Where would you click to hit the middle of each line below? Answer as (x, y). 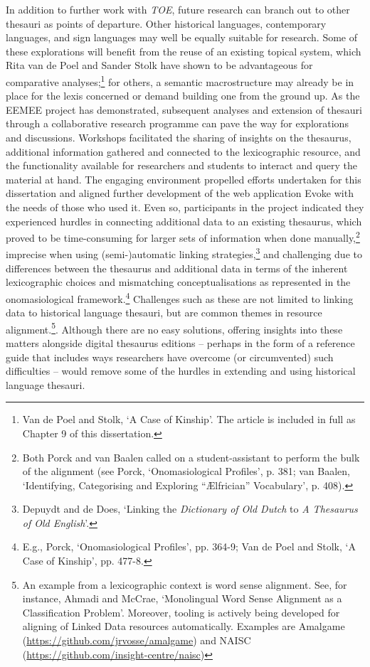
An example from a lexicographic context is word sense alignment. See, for (185, 584)
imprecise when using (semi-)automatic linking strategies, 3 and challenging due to (184, 253)
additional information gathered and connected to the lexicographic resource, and (183, 151)
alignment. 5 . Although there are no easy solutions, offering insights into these (174, 328)
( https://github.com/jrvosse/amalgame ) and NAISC (137, 640)
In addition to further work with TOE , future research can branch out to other (178, 9)
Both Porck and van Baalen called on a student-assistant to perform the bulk (191, 457)
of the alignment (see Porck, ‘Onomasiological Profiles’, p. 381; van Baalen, (186, 471)
